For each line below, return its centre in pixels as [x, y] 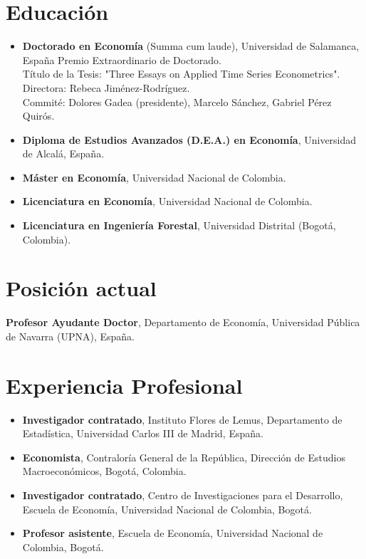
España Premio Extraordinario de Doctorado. [122, 59]
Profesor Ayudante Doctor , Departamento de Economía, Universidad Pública [183, 322]
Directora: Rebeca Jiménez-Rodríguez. [106, 87]
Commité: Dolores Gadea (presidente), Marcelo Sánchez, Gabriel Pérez [177, 101]
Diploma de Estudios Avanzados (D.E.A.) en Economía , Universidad [189, 139]
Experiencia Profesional [124, 385]
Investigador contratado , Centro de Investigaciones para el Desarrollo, [183, 495]
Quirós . [38, 116]
